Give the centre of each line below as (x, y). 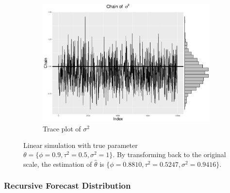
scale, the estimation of (58, 164)
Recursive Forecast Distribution (67, 185)
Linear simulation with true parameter (81, 145)
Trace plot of (62, 129)
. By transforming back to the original (169, 154)
